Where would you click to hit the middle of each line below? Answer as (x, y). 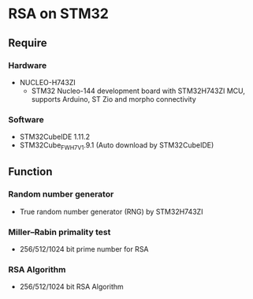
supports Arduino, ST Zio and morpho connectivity (114, 99)
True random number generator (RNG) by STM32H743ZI (111, 211)
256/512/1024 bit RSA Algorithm (71, 287)
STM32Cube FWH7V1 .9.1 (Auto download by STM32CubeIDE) (117, 146)
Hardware (28, 65)
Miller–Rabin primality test (60, 232)
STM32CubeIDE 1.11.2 (55, 137)
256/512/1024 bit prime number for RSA (84, 249)
